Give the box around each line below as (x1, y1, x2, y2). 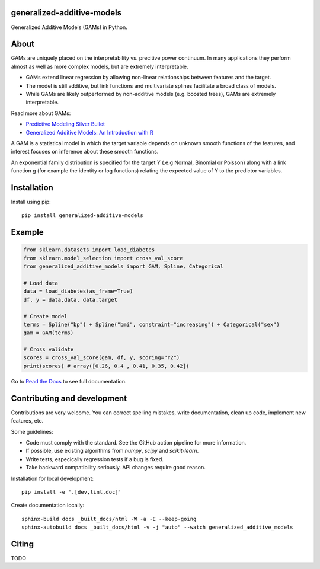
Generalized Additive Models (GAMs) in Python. (11, 24, 127, 31)
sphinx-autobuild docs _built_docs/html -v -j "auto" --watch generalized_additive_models (21, 524, 293, 530)
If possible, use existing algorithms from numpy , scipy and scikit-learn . (25, 447, 199, 455)
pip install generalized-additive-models (21, 212, 143, 219)
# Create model (23, 313, 68, 319)
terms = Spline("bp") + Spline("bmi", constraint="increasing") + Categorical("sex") (23, 321, 280, 328)
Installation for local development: (11, 475, 94, 482)
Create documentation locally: (11, 501, 85, 509)
